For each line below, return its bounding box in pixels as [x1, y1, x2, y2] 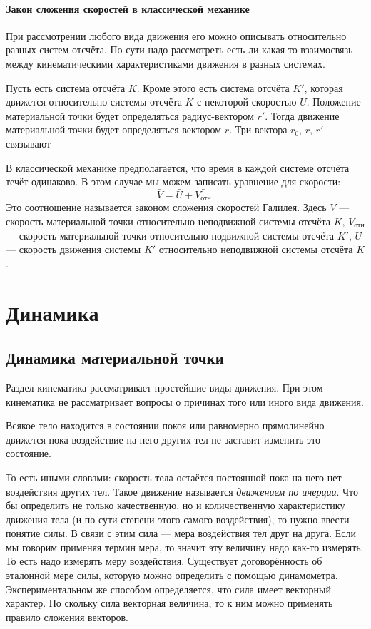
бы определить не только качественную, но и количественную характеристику [6, 498, 345, 513]
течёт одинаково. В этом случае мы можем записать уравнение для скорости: [6, 174, 341, 189]
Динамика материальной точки [6, 347, 224, 369]
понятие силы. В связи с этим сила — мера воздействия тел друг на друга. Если [6, 526, 357, 541]
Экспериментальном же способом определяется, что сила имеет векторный [6, 581, 331, 596]
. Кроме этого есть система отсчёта [136, 80, 290, 95]
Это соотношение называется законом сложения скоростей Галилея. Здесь [6, 200, 327, 215]
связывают [6, 135, 51, 150]
